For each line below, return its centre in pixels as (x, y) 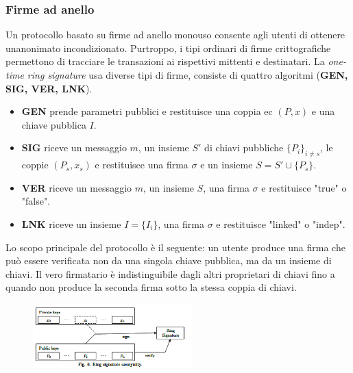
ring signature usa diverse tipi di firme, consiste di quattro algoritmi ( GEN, (187, 75)
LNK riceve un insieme (71, 223)
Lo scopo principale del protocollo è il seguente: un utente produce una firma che (175, 247)
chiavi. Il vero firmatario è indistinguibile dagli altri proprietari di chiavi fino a (170, 273)
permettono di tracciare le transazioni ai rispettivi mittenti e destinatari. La (165, 61)
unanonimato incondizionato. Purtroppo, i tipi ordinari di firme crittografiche (168, 48)
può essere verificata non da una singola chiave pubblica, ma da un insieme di (169, 260)
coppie (35, 165)
